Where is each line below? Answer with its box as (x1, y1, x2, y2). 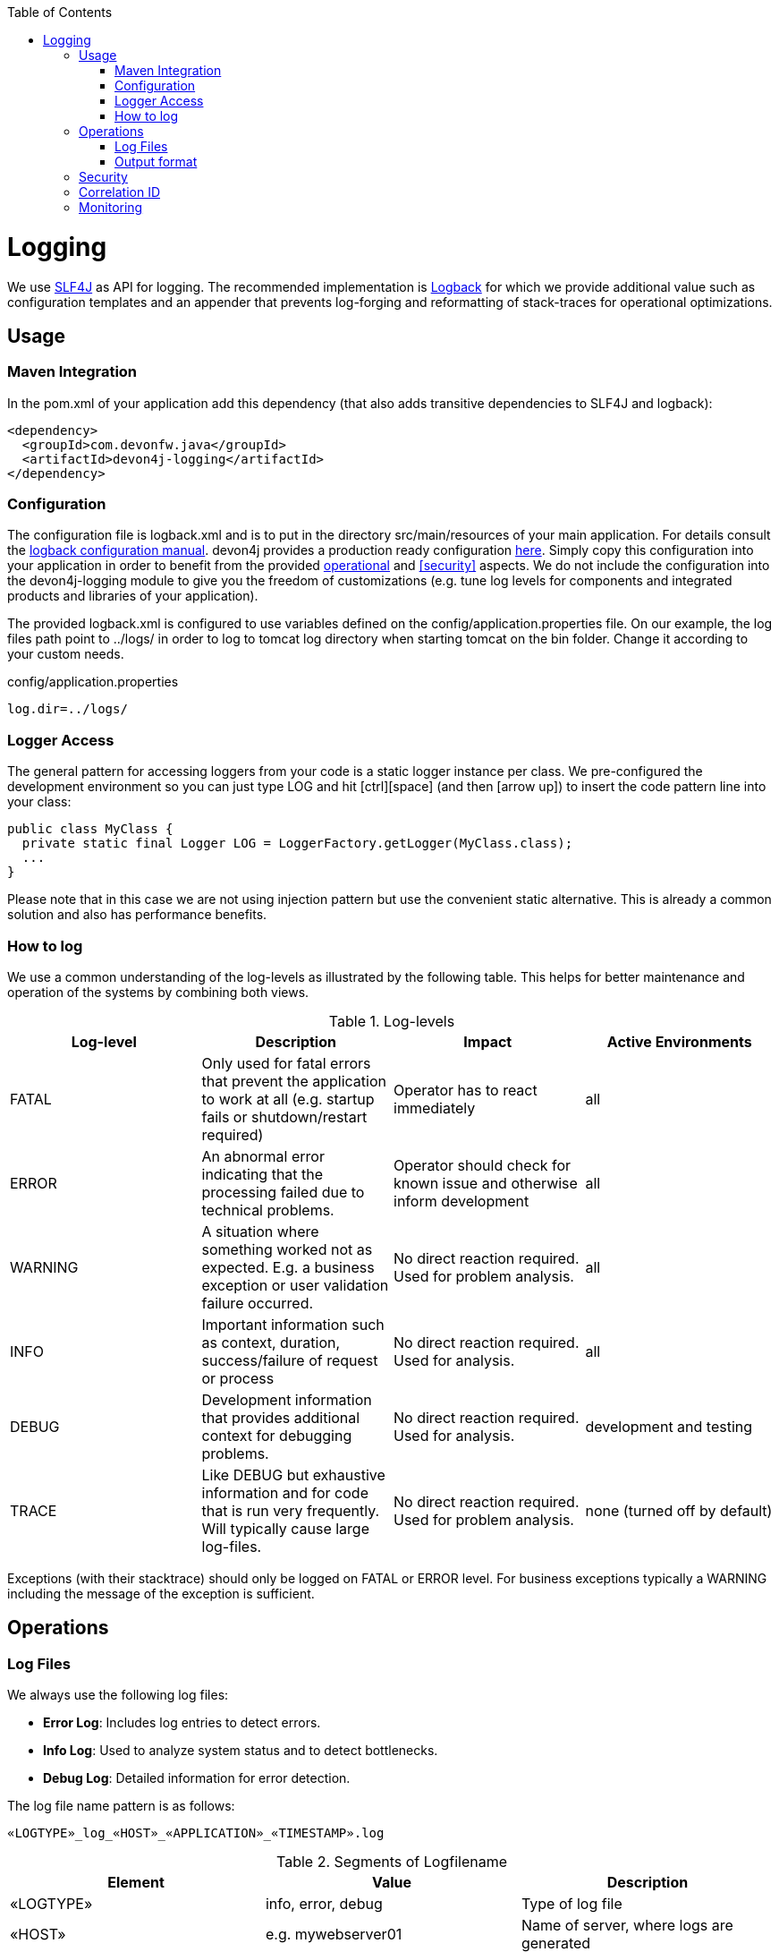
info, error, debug (265, 1895, 383, 1914)
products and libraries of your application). (7, 588, 258, 604)
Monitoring (79, 200, 143, 215)
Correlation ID (79, 184, 160, 200)
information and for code (201, 1483, 368, 1502)
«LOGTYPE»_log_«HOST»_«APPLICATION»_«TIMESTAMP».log (7, 1826, 385, 1841)
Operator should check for (394, 1155, 572, 1174)
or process (201, 1368, 275, 1387)
